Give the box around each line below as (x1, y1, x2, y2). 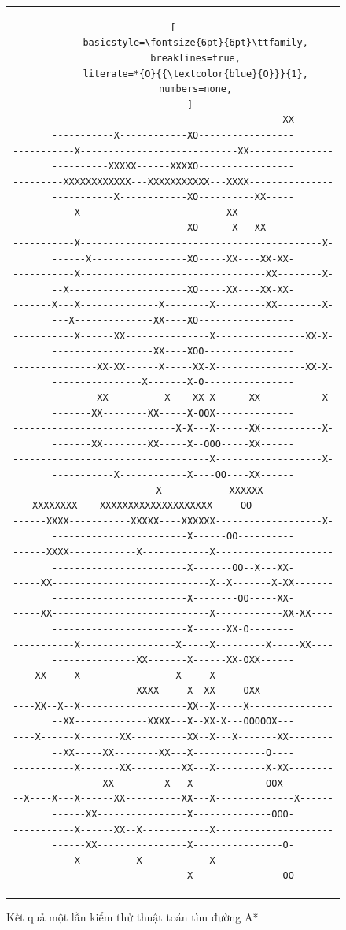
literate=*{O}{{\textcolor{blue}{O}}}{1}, (83, 68, 308, 80)
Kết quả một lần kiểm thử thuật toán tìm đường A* (6, 908, 259, 924)
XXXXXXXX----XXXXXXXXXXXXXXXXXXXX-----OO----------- (32, 500, 314, 512)
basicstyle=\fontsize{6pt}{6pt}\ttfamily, (83, 37, 308, 49)
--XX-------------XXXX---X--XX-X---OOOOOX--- (52, 716, 294, 728)
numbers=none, (159, 83, 233, 95)
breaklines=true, (150, 52, 241, 64)
